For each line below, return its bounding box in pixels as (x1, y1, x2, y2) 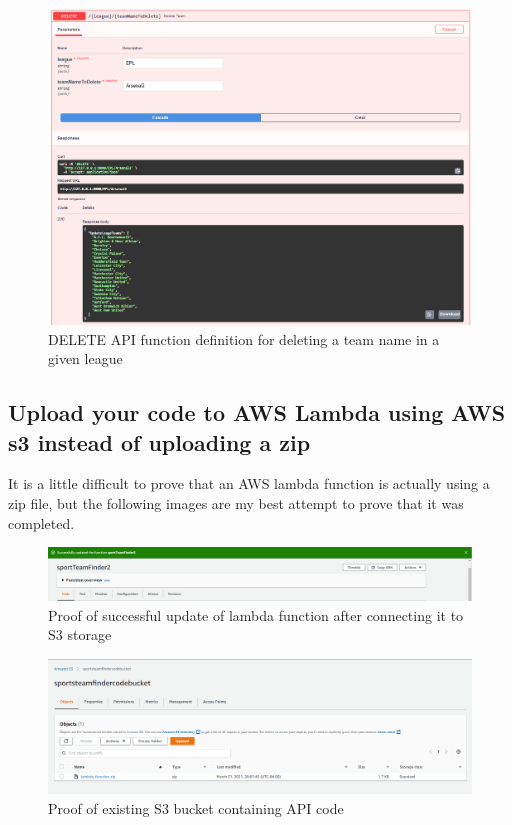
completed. (8, 512, 75, 533)
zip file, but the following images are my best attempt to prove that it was (8, 493, 464, 514)
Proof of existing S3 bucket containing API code (48, 797, 344, 818)
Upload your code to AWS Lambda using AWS (8, 397, 506, 428)
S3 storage (48, 624, 112, 645)
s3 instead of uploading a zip (8, 426, 311, 457)
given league (48, 348, 123, 369)
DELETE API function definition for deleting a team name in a (48, 328, 440, 349)
